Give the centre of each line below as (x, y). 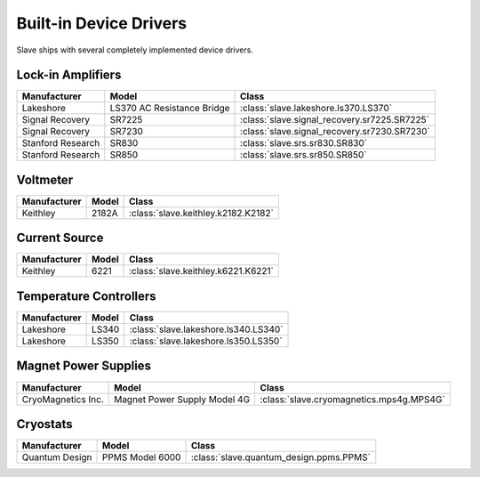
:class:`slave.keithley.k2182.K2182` (202, 213)
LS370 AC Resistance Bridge (170, 109)
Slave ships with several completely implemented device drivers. (135, 50)
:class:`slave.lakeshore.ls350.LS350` (206, 341)
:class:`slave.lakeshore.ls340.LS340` (206, 329)
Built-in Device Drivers (102, 23)
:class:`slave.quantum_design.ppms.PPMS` (280, 457)
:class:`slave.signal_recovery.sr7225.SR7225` (335, 120)
